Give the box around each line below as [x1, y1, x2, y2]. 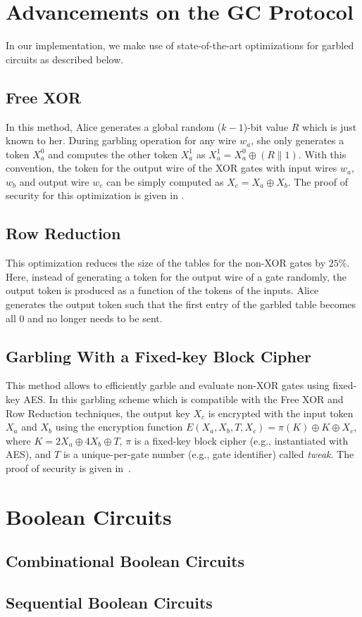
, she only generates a [251, 133, 344, 148]
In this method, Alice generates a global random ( [6, 119, 222, 134]
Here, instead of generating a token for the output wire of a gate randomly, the [6, 269, 347, 284]
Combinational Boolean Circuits [6, 550, 245, 572]
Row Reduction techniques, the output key [6, 405, 190, 420]
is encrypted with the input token [208, 405, 354, 420]
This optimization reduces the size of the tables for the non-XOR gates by [6, 255, 326, 270]
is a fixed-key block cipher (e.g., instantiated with [134, 433, 349, 447]
